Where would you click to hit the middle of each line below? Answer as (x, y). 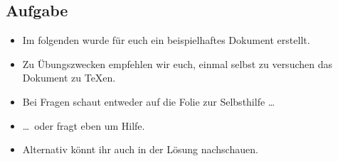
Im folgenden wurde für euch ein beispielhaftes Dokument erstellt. (166, 40)
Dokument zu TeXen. (69, 78)
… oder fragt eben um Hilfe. (84, 125)
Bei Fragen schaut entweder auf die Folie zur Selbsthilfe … (149, 101)
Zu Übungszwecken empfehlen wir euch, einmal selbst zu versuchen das (177, 63)
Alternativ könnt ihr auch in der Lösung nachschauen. (140, 149)
